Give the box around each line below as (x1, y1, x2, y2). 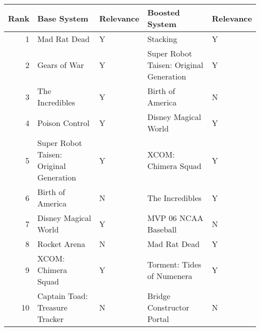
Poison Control (37, 116, 90, 128)
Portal (147, 313, 169, 324)
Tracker (37, 313, 64, 324)
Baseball (147, 223, 177, 235)
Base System (37, 12, 88, 24)
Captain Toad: (37, 290, 88, 301)
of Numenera (147, 269, 192, 281)
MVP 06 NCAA (147, 212, 203, 223)
